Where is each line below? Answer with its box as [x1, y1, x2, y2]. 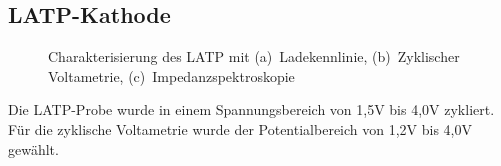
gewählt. [8, 138, 59, 159]
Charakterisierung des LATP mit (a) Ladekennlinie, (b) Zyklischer [48, 46, 460, 67]
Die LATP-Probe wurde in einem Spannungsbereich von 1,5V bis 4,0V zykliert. [8, 99, 495, 120]
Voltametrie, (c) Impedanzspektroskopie [48, 65, 295, 86]
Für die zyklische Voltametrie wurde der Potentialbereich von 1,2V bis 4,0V [8, 118, 473, 139]
